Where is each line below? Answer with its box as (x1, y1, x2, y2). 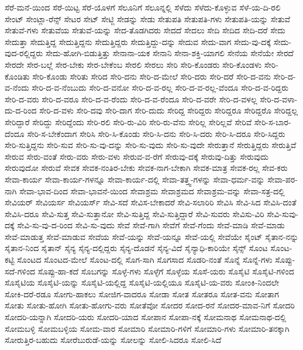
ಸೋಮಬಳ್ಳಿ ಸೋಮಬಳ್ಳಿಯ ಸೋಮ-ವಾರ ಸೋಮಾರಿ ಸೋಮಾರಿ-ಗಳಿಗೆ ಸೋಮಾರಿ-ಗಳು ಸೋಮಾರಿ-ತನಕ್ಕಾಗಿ (5, 322, 290, 334)
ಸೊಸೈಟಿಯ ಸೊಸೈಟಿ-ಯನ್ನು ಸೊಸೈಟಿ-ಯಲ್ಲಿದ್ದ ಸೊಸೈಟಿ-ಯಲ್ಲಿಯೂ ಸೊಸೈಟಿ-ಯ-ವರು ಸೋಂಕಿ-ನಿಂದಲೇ (5, 276, 280, 289)
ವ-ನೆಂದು (5, 81, 29, 94)
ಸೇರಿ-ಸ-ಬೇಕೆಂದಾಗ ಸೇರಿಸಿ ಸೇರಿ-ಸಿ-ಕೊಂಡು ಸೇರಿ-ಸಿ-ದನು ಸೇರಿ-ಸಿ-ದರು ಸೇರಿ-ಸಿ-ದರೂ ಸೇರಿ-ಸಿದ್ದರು (27, 127, 285, 139)
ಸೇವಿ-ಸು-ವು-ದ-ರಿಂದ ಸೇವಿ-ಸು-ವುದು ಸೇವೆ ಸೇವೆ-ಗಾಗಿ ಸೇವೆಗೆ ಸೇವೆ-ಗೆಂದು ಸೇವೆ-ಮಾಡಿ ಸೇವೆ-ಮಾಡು (17, 219, 285, 231)
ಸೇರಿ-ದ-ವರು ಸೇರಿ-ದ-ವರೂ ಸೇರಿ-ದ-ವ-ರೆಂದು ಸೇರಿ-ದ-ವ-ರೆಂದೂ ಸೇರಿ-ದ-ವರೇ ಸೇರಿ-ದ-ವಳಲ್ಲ (5, 92, 257, 105)
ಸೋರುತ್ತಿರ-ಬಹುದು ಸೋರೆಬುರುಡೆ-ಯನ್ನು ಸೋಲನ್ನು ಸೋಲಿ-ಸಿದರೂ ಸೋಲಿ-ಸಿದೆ (5, 334, 222, 346)
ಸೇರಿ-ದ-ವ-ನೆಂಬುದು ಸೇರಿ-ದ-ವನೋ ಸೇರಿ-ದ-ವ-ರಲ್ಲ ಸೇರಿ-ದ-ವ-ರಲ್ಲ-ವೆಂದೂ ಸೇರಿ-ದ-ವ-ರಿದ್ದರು (32, 81, 289, 94)
